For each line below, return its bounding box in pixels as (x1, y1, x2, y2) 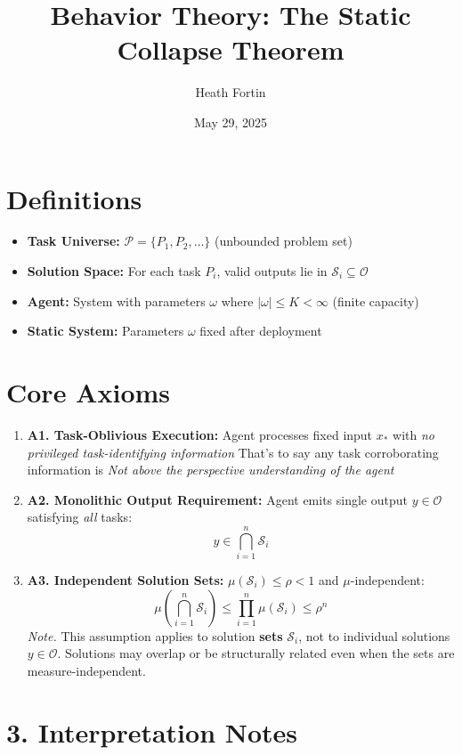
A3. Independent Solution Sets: (27, 571, 224, 589)
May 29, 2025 (193, 112, 268, 131)
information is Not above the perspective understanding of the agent (27, 460, 394, 479)
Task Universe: (27, 231, 120, 250)
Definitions (6, 180, 142, 216)
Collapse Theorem (117, 31, 344, 68)
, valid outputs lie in (216, 262, 328, 280)
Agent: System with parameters (27, 291, 206, 310)
